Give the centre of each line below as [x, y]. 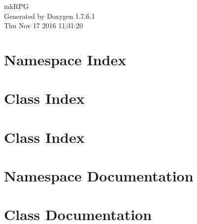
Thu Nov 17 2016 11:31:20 [44, 25]
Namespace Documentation [99, 176]
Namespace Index [65, 59]
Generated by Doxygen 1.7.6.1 [49, 16]
